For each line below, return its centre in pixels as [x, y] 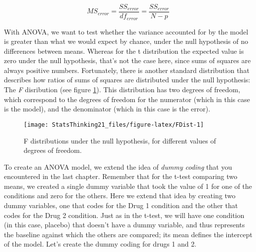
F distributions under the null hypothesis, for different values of [120, 140]
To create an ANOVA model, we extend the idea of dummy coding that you [118, 166]
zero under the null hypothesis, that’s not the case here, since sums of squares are [128, 60]
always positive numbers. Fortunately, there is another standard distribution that [127, 70]
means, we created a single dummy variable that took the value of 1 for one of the [128, 186]
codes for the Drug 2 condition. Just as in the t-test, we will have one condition [124, 215]
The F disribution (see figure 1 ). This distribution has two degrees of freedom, [122, 90]
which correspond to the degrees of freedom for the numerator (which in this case [127, 99]
